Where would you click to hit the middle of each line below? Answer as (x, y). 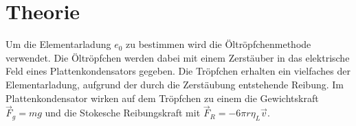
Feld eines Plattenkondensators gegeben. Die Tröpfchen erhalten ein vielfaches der (178, 71)
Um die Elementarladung (58, 44)
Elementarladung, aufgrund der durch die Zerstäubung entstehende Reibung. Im (175, 84)
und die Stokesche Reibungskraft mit (123, 113)
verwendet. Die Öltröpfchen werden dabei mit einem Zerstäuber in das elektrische (178, 57)
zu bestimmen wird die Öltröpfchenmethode (219, 44)
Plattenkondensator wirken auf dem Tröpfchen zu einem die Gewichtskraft (162, 98)
